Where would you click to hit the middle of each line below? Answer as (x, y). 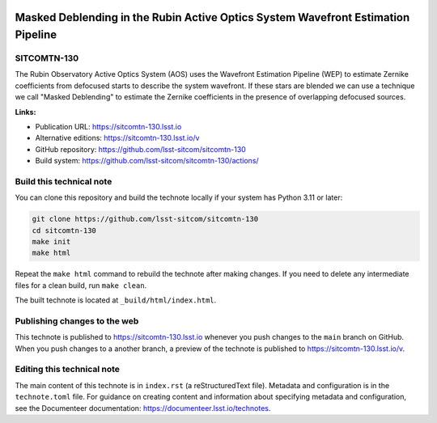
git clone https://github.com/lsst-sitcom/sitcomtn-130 (145, 219)
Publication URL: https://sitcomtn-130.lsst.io (108, 126)
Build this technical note (64, 181)
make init (51, 241)
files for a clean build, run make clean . (81, 285)
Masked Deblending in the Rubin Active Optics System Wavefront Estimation (212, 17)
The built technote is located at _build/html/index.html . (116, 300)
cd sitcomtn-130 (64, 230)
